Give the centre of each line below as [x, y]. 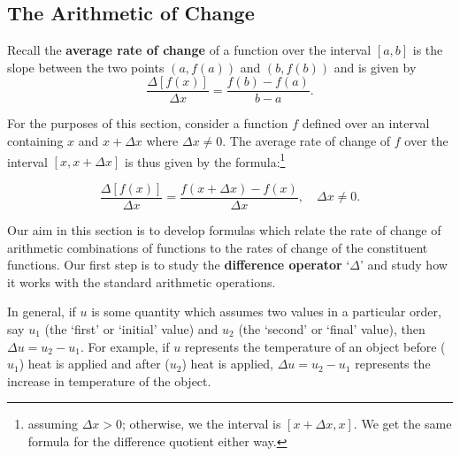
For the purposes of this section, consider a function [148, 123]
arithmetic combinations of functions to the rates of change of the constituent [218, 247]
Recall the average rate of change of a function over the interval [189, 50]
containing [35, 141]
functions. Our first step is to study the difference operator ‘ [179, 265]
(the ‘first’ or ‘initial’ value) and [131, 328]
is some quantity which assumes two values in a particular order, [266, 312]
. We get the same [402, 424]
